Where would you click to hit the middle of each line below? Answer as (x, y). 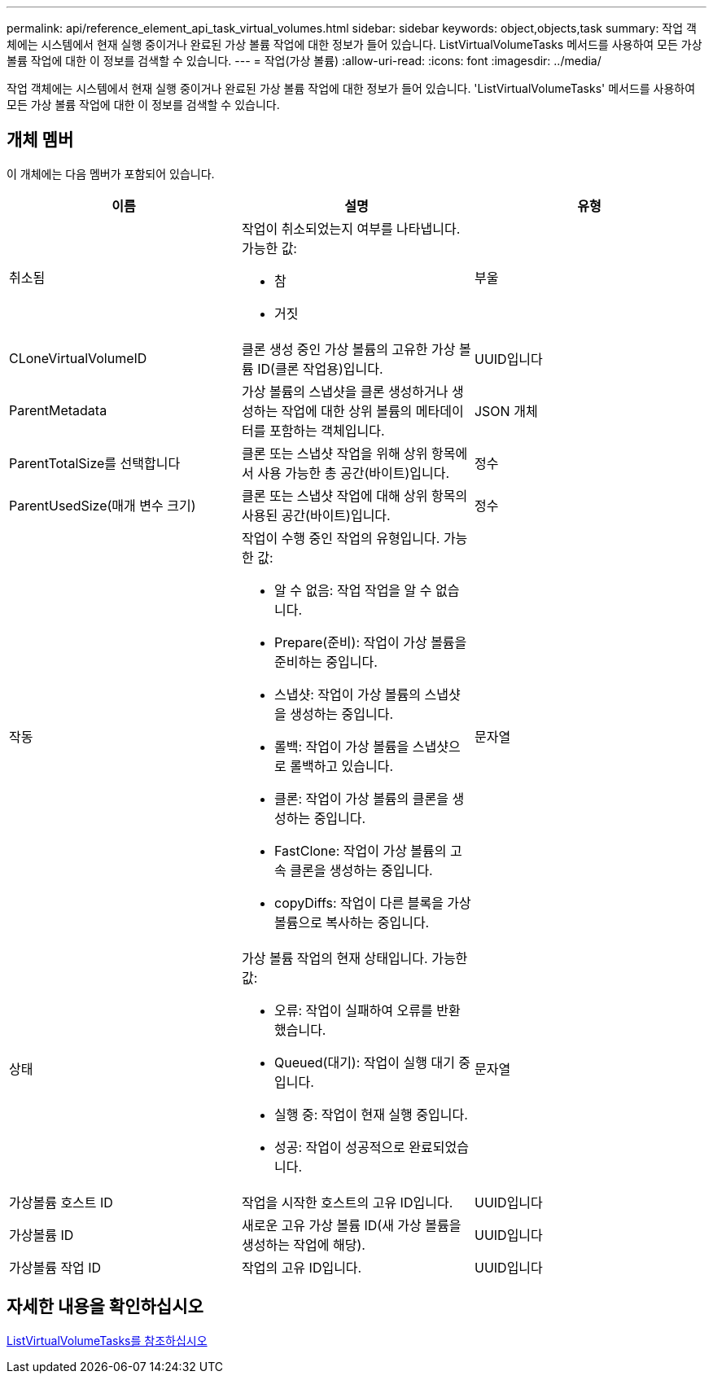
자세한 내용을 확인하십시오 (105, 1307)
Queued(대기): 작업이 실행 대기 (364, 1062)
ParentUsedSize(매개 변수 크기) (103, 505)
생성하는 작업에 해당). (303, 1244)
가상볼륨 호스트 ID (61, 1202)
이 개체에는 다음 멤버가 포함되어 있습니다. (111, 173)
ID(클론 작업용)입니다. (320, 368)
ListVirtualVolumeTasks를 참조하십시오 (107, 1340)
